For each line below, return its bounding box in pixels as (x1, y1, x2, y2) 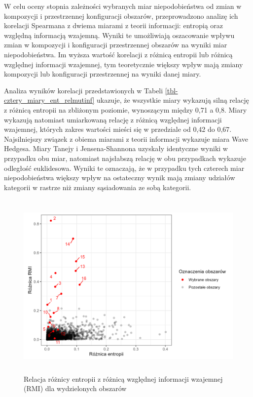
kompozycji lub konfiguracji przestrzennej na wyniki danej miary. (4, 69, 201, 79)
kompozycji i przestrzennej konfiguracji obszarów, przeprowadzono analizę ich (4, 10, 238, 21)
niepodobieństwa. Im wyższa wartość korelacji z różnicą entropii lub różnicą (4, 49, 233, 59)
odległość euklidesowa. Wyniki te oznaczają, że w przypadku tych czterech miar (4, 162, 245, 173)
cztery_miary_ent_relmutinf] (4, 95, 95, 105)
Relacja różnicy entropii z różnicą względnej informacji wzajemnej (24, 373, 223, 384)
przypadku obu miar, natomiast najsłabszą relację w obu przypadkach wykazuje (4, 153, 246, 163)
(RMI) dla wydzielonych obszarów (24, 383, 127, 394)
